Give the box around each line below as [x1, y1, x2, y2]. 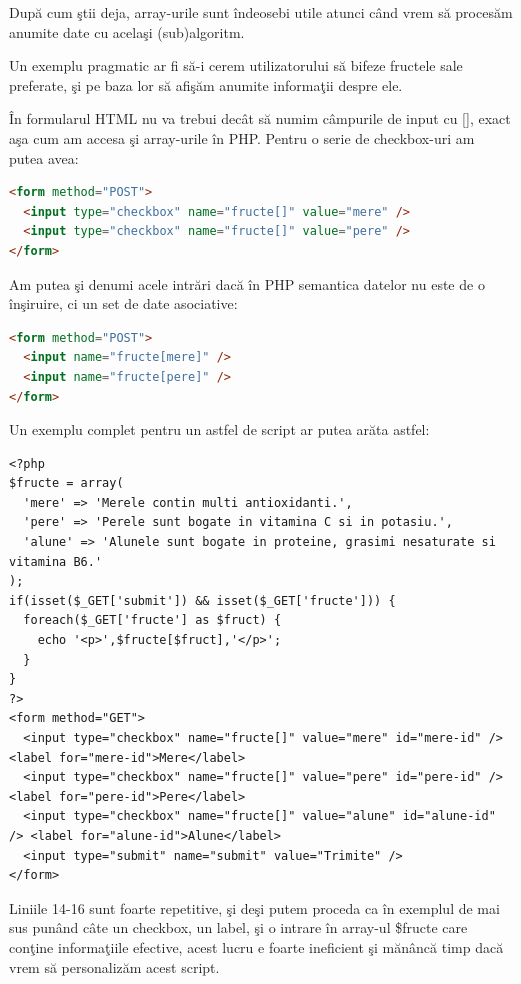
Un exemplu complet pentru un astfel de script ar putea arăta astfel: [9, 419, 430, 440]
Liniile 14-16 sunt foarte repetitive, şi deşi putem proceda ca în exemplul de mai [9, 897, 500, 918]
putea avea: [9, 147, 79, 168]
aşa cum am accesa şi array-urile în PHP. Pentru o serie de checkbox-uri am [9, 127, 475, 148]
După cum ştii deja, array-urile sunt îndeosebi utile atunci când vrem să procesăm [9, 2, 513, 22]
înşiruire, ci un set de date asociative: [9, 293, 238, 314]
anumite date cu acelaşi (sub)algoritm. [9, 21, 245, 42]
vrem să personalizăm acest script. [9, 956, 220, 977]
